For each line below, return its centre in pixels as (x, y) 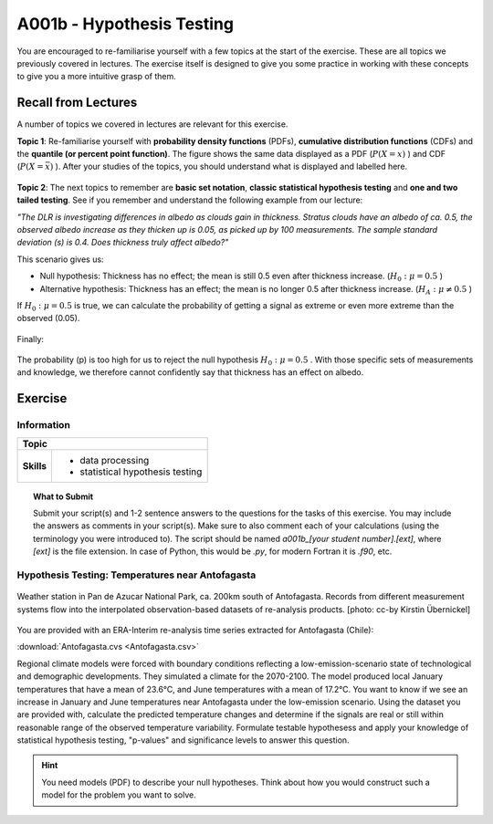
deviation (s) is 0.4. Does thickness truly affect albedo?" (123, 243)
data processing (114, 460)
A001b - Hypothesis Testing (126, 24)
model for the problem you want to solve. (119, 795)
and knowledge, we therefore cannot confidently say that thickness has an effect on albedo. (190, 372)
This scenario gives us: (60, 259)
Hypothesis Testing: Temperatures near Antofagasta (136, 575)
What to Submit (63, 496)
